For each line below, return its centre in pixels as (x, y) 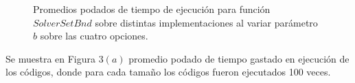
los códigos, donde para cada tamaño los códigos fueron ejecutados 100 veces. (168, 72)
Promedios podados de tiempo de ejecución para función (152, 9)
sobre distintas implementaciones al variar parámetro (206, 22)
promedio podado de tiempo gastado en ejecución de (239, 58)
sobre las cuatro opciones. (94, 36)
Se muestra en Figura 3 (55, 58)
